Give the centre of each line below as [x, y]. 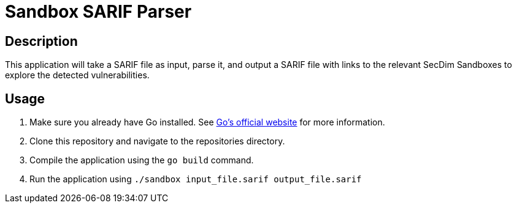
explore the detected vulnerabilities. [77, 75]
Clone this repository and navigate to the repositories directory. [157, 141]
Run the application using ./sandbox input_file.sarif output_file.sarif [196, 179]
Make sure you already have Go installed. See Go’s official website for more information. [207, 122]
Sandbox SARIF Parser [98, 12]
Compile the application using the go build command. [142, 160]
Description [41, 41]
